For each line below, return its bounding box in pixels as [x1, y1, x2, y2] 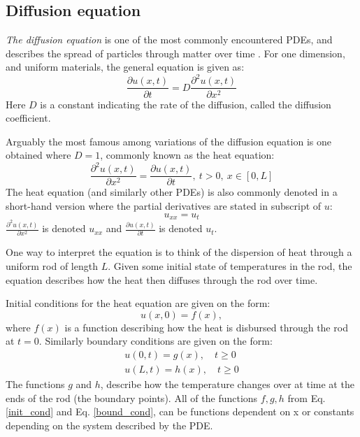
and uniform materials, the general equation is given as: [6, 59, 245, 74]
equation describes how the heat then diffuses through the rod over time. [6, 272, 318, 287]
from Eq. [287, 390, 326, 405]
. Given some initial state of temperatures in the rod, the [108, 258, 352, 273]
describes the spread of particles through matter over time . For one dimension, [6, 45, 345, 60]
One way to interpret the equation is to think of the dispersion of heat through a [6, 245, 352, 259]
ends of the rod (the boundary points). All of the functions [6, 390, 258, 405]
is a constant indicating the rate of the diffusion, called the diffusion [40, 96, 331, 111]
